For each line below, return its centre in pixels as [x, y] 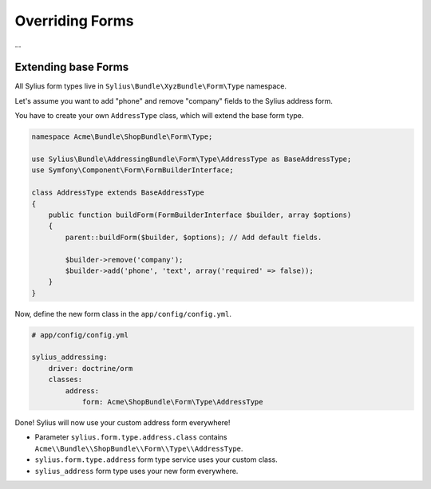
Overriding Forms [74, 21]
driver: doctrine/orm [91, 368]
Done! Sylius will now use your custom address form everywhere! [123, 422]
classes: [65, 380]
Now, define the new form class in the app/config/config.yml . [123, 314]
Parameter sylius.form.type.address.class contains [131, 437]
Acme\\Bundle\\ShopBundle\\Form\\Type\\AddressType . [139, 448]
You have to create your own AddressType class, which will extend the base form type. [159, 116]
